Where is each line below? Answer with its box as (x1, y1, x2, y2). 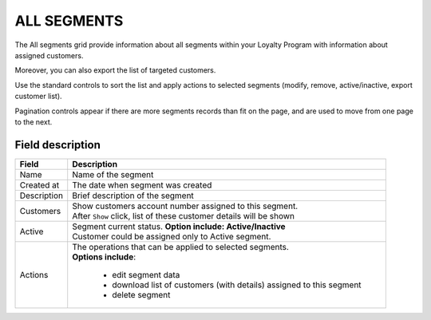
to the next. (14, 117, 53, 127)
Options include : (72, 251, 136, 263)
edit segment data (112, 269, 180, 280)
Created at (19, 180, 60, 191)
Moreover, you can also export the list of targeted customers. (14, 65, 216, 75)
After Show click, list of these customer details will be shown (72, 210, 295, 221)
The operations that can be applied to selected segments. (72, 241, 289, 252)
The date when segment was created (72, 180, 212, 191)
